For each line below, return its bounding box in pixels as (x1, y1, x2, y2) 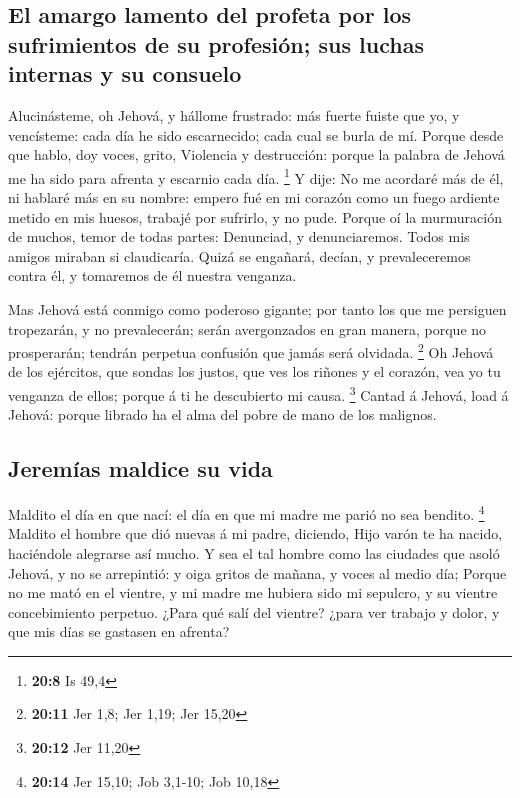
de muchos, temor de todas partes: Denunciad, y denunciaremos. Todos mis (8, 226, 470, 247)
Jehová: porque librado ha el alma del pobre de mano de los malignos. (8, 404, 437, 425)
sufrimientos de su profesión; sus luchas (8, 28, 424, 59)
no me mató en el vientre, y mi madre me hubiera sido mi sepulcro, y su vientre (8, 582, 498, 603)
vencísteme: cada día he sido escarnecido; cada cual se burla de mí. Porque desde (8, 124, 504, 145)
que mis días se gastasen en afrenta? (8, 621, 230, 642)
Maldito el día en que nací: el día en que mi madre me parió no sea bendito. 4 (8, 501, 485, 524)
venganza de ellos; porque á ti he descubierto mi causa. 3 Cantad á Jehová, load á (8, 382, 509, 405)
